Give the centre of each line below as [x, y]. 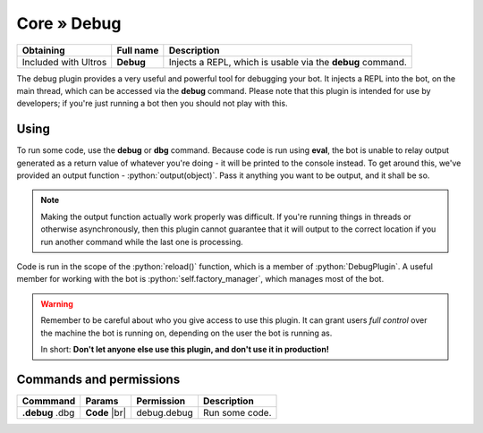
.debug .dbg [48, 412]
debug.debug [164, 412]
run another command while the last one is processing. [142, 242]
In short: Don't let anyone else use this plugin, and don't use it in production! [185, 349]
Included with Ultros [64, 62]
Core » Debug [69, 23]
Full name [138, 50]
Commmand [49, 401]
